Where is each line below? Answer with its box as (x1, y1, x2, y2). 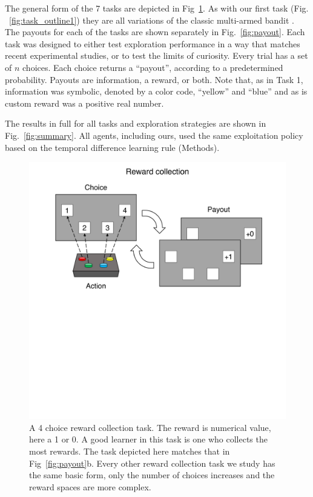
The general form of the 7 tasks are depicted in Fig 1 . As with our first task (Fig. (5, 2, 309, 14)
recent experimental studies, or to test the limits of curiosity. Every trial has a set (5, 49, 308, 62)
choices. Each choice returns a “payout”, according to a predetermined (22, 61, 283, 73)
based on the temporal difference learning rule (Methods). (5, 141, 220, 153)
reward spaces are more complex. (29, 480, 151, 493)
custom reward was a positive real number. (5, 96, 164, 109)
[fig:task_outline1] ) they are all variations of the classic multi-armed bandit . (9, 13, 295, 26)
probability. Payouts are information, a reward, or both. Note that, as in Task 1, (5, 73, 303, 85)
